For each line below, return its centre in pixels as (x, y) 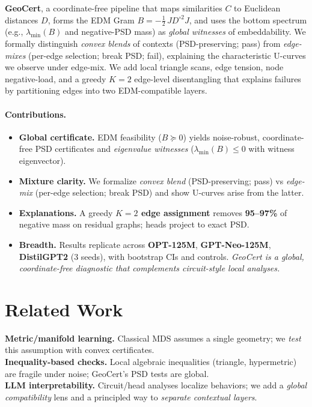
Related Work (64, 309)
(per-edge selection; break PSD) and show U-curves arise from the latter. (170, 192)
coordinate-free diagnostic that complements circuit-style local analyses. (149, 268)
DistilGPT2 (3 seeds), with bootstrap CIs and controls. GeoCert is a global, (161, 256)
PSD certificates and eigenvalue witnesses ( (115, 149)
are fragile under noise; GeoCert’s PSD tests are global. (107, 373)
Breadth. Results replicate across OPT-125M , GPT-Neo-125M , (145, 244)
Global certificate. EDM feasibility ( (90, 137)
